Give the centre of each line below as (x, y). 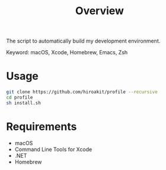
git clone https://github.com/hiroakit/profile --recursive (82, 92)
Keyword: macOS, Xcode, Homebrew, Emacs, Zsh (67, 53)
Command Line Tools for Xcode (53, 149)
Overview (100, 11)
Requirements (41, 127)
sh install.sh (24, 103)
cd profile (20, 97)
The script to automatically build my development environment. (83, 41)
